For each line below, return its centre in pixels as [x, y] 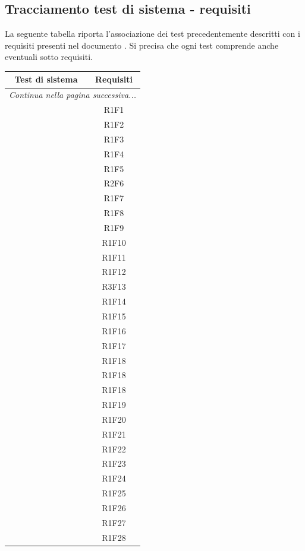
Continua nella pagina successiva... [73, 95]
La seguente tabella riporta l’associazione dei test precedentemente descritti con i [152, 34]
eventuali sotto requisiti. [49, 57]
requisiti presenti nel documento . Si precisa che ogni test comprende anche [142, 45]
